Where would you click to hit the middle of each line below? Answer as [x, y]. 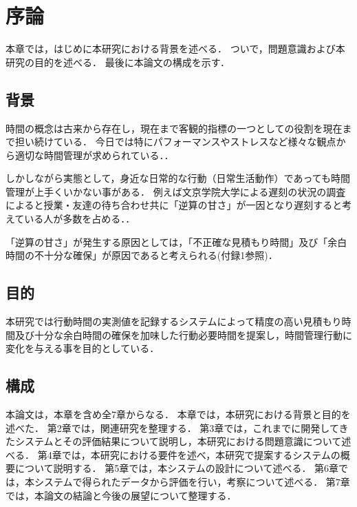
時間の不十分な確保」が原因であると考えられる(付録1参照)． [142, 255]
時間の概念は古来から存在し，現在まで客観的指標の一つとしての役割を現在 [174, 128]
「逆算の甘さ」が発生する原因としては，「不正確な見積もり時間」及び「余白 [176, 241]
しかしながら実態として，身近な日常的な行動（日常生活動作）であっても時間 [178, 178]
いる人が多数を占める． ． [80, 219]
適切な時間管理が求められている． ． [94, 155]
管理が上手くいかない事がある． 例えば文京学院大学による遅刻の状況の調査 [176, 191]
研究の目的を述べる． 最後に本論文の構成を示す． [118, 62]
